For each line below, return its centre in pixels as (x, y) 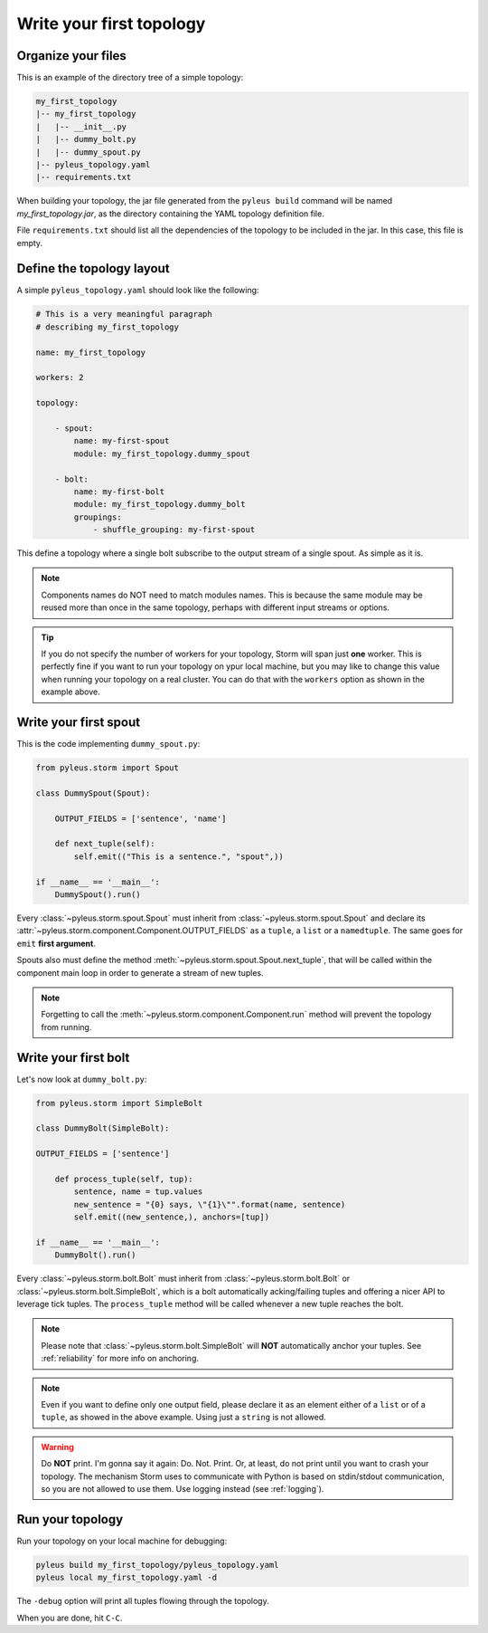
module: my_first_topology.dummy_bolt (160, 504)
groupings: (98, 517)
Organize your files (71, 56)
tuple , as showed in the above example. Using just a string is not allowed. (184, 1418)
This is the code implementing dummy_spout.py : (108, 744)
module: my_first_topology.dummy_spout (162, 454)
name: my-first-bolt (119, 492)
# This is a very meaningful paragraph (124, 314)
